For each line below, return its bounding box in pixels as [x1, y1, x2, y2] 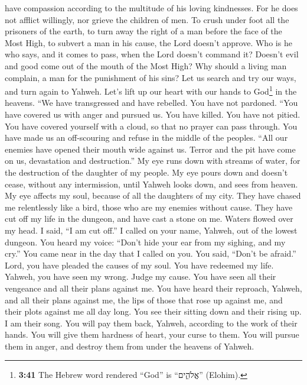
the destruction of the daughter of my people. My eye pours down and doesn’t [5, 166, 288, 178]
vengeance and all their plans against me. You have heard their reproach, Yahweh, [5, 282, 302, 294]
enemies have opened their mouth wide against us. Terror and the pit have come [5, 143, 296, 155]
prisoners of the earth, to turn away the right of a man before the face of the [5, 25, 282, 37]
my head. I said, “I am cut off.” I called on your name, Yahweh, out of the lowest [5, 224, 298, 236]
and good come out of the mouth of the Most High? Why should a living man [5, 59, 287, 72]
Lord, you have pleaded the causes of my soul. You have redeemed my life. [5, 258, 274, 271]
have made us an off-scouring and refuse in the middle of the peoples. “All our [5, 131, 288, 144]
